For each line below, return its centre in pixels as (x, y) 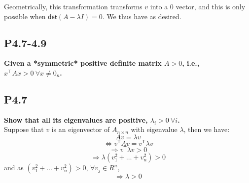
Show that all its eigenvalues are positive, (76, 119)
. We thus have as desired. (142, 16)
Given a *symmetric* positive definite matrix (83, 63)
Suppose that (24, 129)
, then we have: (207, 129)
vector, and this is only (211, 6)
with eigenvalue (154, 129)
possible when (25, 16)
